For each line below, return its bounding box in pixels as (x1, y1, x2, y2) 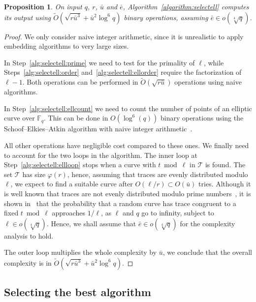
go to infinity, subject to (141, 208, 214, 218)
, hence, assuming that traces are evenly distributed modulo (67, 169, 248, 179)
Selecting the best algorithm (4, 284, 151, 300)
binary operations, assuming (124, 12, 208, 22)
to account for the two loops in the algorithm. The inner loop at (4, 150, 197, 160)
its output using (4, 12, 51, 22)
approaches (52, 208, 85, 218)
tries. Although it (198, 179, 251, 189)
